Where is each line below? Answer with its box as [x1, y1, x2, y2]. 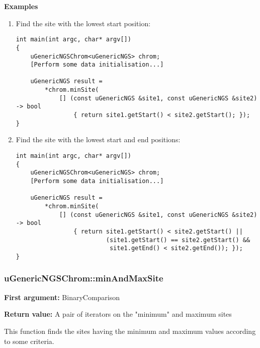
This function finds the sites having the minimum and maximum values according [4, 325, 256, 336]
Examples [4, 1, 38, 11]
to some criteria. [4, 335, 54, 346]
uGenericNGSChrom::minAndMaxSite [4, 272, 163, 284]
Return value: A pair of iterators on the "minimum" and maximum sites [4, 309, 232, 319]
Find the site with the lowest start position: [16, 18, 151, 28]
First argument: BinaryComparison [4, 292, 120, 302]
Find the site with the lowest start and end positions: [16, 134, 181, 145]
